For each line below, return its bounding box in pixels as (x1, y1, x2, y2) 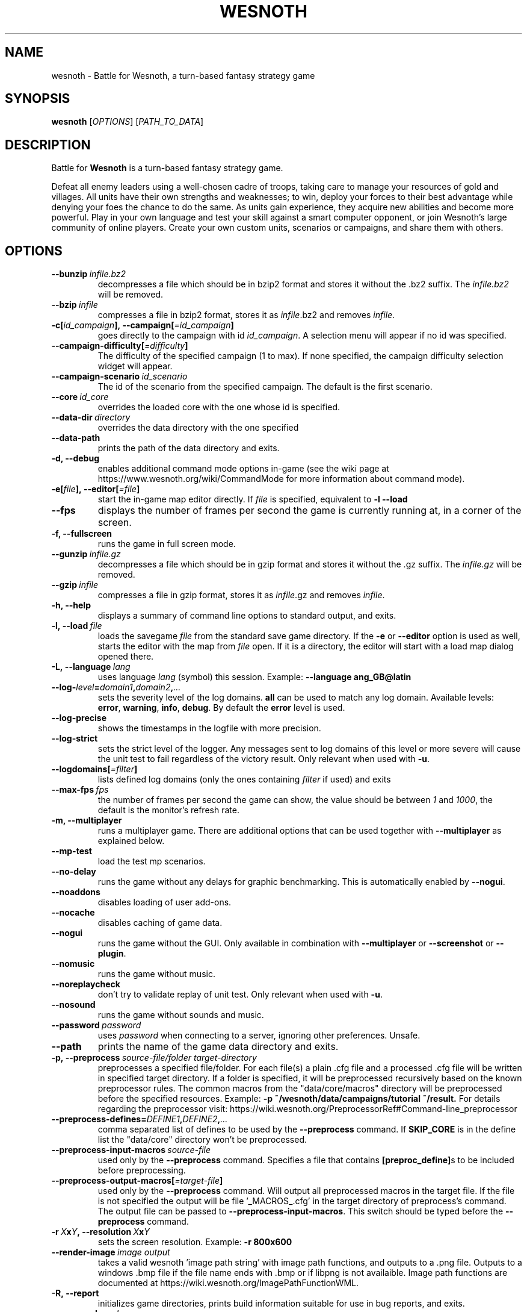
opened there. (97, 651, 154, 662)
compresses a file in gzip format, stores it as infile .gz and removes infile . (97, 590, 385, 601)
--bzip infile (51, 299, 98, 310)
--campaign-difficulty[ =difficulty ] (51, 340, 188, 351)
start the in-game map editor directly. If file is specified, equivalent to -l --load (97, 494, 408, 505)
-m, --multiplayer (51, 815, 122, 826)
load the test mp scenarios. (97, 856, 206, 867)
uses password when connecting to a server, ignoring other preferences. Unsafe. (97, 1030, 421, 1041)
